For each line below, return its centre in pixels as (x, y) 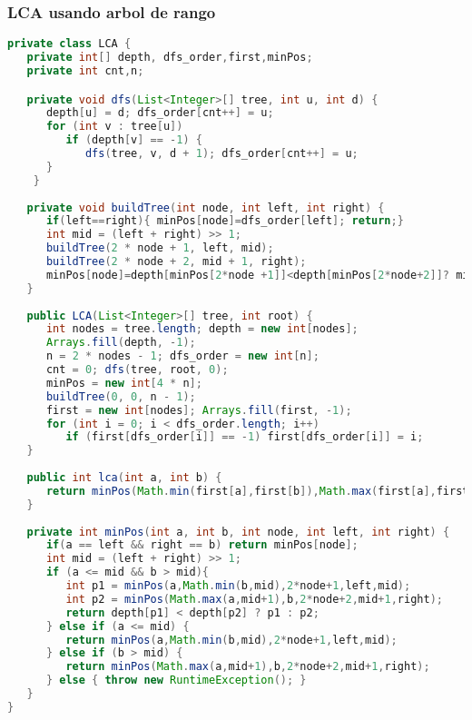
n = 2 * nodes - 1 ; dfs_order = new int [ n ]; (182, 356)
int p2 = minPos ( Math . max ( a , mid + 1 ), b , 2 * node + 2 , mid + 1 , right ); (254, 599)
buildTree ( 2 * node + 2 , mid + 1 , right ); (176, 261)
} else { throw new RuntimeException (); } (176, 681)
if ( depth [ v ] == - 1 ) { (134, 140)
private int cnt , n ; (85, 70)
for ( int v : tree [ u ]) (114, 127)
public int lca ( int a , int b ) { (124, 478)
